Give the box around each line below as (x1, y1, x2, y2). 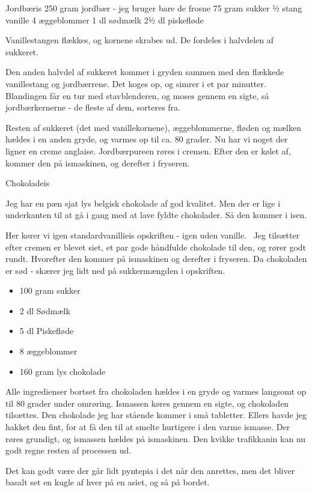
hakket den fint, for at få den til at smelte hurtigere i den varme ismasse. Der (5, 421, 290, 433)
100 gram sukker (19, 284, 81, 297)
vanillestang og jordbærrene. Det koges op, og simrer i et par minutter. (5, 77, 266, 90)
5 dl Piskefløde (19, 324, 74, 337)
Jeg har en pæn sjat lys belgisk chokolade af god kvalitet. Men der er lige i (5, 196, 281, 209)
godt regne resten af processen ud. (5, 444, 132, 457)
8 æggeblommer (19, 345, 78, 357)
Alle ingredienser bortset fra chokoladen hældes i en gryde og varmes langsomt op (5, 385, 307, 398)
